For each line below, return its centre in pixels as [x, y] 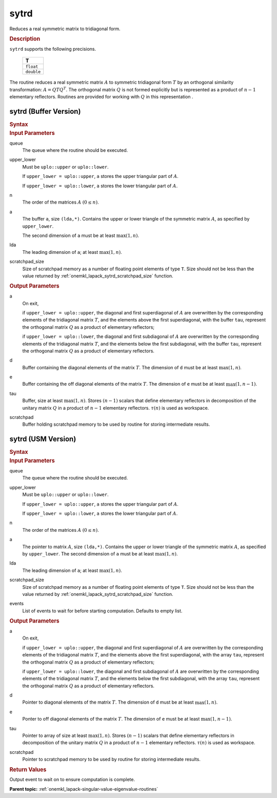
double [33, 72]
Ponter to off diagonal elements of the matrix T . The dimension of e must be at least [111, 719]
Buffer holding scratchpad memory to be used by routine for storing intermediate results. [116, 424]
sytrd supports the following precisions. [53, 49]
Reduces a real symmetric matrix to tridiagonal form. [65, 29]
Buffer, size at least [43, 401]
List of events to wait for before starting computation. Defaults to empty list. [102, 611]
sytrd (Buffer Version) [45, 111]
